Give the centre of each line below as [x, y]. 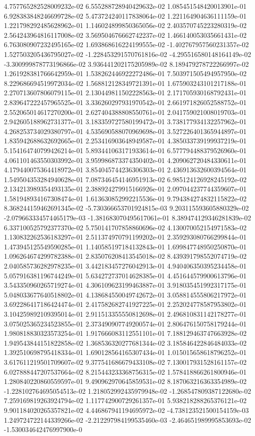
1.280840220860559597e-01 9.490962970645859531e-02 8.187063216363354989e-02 [125, 381]
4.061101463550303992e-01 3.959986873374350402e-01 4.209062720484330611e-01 [125, 160]
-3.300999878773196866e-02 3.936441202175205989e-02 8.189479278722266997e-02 [127, 64]
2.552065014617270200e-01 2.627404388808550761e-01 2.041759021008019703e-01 [125, 112]
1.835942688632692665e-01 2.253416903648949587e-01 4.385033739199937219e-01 [125, 141]
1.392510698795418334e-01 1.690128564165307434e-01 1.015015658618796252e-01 [125, 352]
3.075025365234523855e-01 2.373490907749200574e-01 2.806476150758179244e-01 [125, 323]
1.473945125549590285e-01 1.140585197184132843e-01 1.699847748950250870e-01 [125, 246]
